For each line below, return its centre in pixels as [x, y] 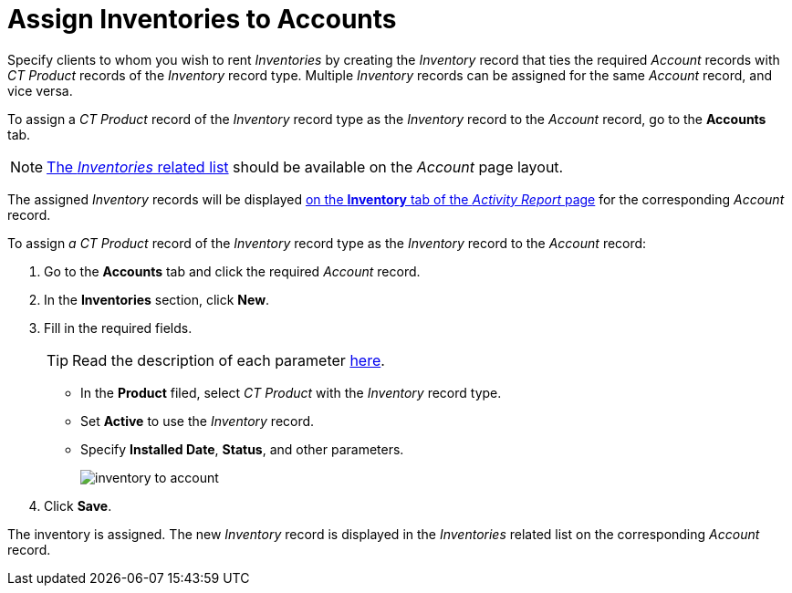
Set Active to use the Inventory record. [198, 421]
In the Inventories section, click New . [157, 299]
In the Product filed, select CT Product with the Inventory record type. [291, 392]
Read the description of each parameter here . [229, 360]
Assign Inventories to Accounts [202, 19]
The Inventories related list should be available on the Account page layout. [305, 166]
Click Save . [78, 505]
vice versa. [40, 90]
